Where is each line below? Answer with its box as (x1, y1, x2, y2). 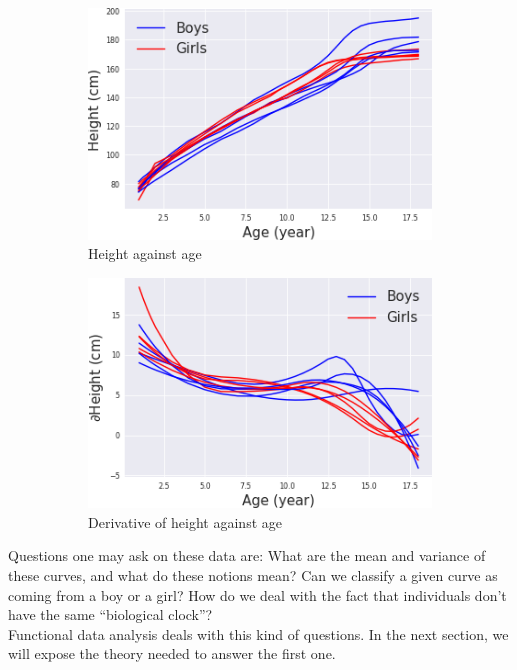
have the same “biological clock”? (8, 604, 213, 625)
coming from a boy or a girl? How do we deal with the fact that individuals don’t (8, 584, 507, 605)
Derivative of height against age (88, 511, 282, 532)
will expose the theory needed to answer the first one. (8, 643, 336, 664)
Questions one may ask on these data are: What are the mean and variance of (8, 545, 486, 566)
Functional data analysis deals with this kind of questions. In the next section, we (8, 623, 509, 644)
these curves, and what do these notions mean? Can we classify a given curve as (8, 565, 498, 585)
